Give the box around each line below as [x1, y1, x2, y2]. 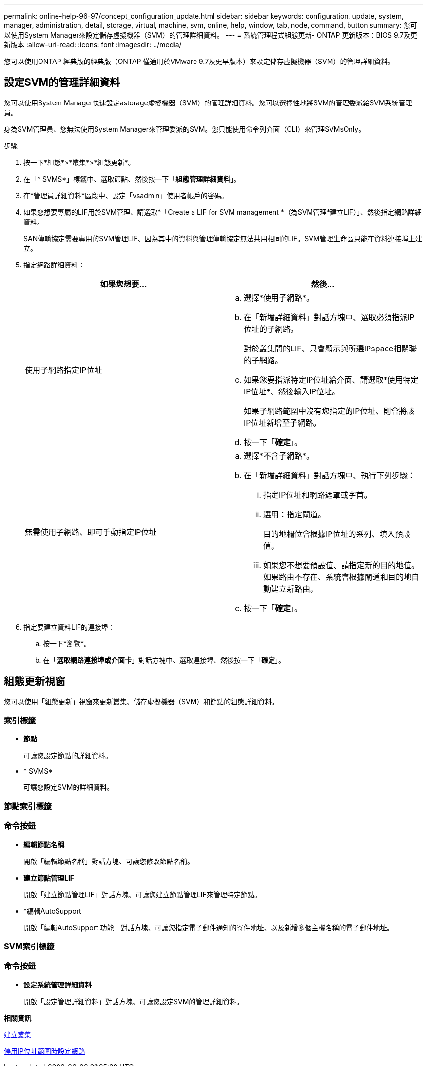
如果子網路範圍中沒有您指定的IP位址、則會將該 [244, 406, 415, 416]
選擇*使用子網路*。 [244, 292, 314, 303]
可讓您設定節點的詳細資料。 [23, 751, 112, 760]
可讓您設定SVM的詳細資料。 [23, 783, 114, 792]
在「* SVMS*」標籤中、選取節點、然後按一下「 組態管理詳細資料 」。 [23, 174, 241, 183]
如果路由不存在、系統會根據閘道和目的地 [263, 572, 412, 582]
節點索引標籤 [4, 801, 52, 811]
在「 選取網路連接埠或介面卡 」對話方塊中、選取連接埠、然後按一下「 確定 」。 [43, 656, 285, 664]
